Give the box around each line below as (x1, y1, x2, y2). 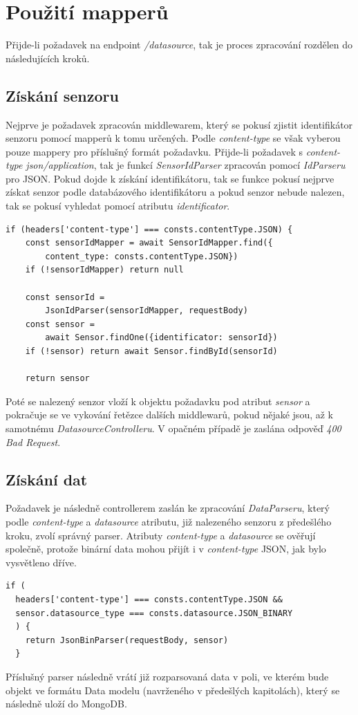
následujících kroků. (6, 50, 90, 65)
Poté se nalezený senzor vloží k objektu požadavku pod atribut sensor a (6, 393, 310, 408)
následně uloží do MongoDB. (6, 696, 127, 711)
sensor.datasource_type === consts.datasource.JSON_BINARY (15, 608, 293, 618)
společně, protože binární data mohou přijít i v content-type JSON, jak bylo (6, 541, 326, 556)
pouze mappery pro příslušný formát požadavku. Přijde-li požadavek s (6, 144, 303, 158)
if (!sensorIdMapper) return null (25, 265, 184, 275)
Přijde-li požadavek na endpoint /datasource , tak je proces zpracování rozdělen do (6, 37, 352, 52)
